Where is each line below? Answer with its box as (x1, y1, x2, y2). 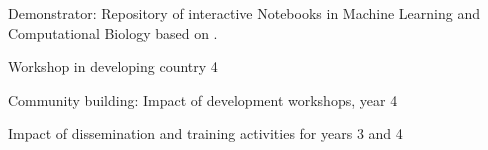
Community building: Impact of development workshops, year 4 (8, 89, 398, 110)
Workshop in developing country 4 (8, 56, 218, 77)
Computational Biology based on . (8, 22, 218, 43)
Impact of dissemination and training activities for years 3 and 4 (8, 123, 403, 144)
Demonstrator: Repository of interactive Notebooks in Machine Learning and (8, 3, 480, 23)
